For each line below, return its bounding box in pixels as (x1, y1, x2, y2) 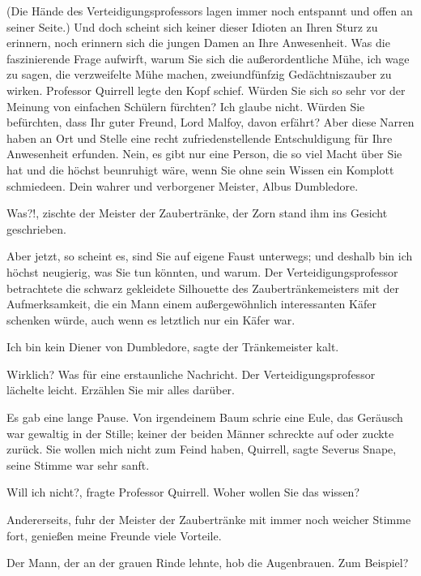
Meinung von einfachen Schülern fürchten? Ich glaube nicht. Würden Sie (6, 97, 365, 114)
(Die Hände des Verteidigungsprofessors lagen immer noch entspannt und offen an (6, 2, 413, 19)
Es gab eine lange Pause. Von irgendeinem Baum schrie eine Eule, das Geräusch (6, 409, 403, 426)
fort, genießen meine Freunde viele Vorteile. (6, 527, 222, 544)
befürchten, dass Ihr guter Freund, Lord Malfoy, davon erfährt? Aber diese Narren (6, 114, 415, 131)
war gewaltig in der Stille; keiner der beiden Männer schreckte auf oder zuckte (6, 424, 394, 441)
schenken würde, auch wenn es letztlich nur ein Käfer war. (6, 311, 296, 328)
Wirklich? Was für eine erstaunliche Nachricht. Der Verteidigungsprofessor (6, 365, 376, 382)
